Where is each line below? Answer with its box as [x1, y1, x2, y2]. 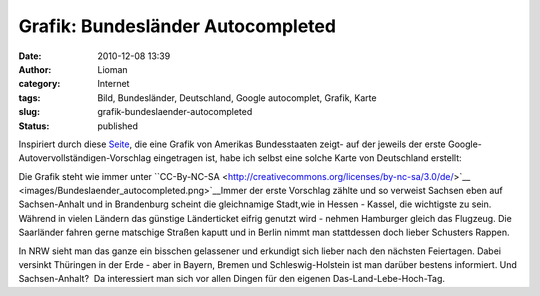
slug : [18, 106, 40, 118]
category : [18, 78, 61, 90]
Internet [97, 78, 130, 90]
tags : [18, 91, 41, 104]
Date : [18, 50, 42, 62]
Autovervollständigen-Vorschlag [18, 152, 152, 164]
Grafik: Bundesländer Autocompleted [18, 15, 337, 37]
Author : [18, 63, 52, 75]
